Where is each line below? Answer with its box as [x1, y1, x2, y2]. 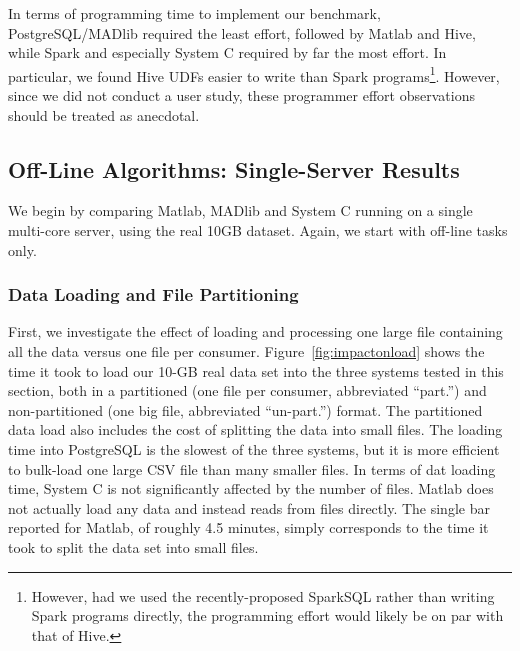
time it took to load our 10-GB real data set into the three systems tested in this [8, 360, 504, 381]
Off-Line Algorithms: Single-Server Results [8, 153, 460, 184]
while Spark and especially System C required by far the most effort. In [8, 42, 447, 63]
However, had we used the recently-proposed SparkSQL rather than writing [31, 585, 495, 606]
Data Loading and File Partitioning [8, 282, 299, 307]
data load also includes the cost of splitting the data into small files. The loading [8, 419, 503, 440]
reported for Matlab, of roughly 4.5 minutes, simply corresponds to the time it [8, 517, 489, 538]
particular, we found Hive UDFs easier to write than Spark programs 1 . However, [8, 62, 500, 86]
